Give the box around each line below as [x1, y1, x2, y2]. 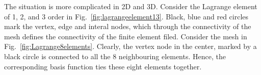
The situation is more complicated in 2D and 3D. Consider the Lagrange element [4, 1, 257, 11]
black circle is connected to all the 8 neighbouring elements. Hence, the [4, 51, 226, 61]
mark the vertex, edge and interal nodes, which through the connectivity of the [4, 21, 251, 32]
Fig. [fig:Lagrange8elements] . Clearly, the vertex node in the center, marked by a [4, 41, 257, 52]
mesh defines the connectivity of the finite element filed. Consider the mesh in [4, 31, 247, 41]
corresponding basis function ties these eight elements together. [4, 61, 202, 71]
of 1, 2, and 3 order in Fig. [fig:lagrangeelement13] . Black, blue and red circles [4, 11, 249, 21]
